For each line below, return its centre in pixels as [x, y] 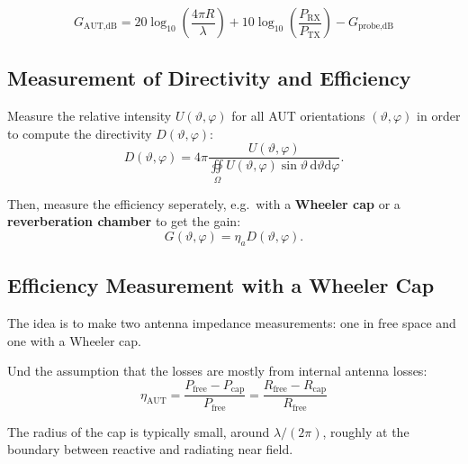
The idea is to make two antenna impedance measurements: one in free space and [232, 322]
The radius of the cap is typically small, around [139, 431]
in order [439, 116]
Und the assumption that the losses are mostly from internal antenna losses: [217, 371]
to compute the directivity [80, 133]
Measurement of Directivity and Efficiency [209, 78]
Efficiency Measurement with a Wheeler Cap [221, 285]
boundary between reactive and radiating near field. [150, 449]
